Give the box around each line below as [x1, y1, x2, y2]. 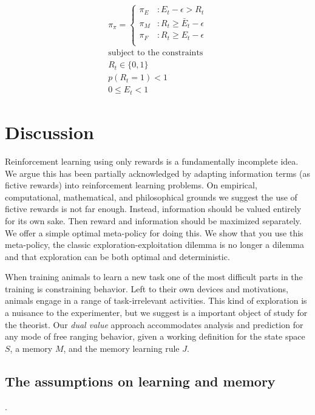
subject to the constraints [108, 49, 203, 58]
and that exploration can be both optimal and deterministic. [5, 250, 230, 262]
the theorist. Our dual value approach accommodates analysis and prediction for [5, 318, 303, 331]
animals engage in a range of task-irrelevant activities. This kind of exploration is [5, 294, 307, 307]
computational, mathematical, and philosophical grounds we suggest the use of [5, 190, 297, 203]
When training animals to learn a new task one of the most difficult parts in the [5, 270, 303, 283]
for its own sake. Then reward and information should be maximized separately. [5, 214, 302, 227]
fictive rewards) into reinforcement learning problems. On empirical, [5, 179, 257, 191]
